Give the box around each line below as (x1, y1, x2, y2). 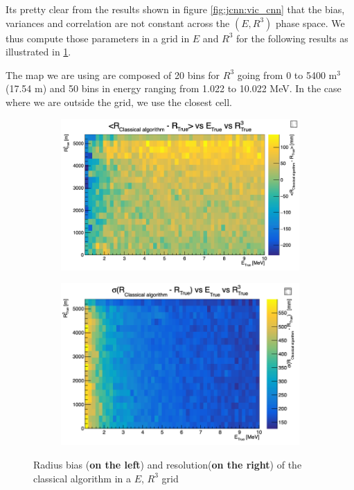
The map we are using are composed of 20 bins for (6, 67, 220, 82)
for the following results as (236, 30, 348, 45)
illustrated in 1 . (6, 44, 71, 59)
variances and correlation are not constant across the (6, 15, 230, 30)
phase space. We (275, 15, 345, 30)
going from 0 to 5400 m (237, 67, 337, 82)
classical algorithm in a (33, 471, 131, 485)
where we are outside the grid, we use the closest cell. (6, 94, 233, 109)
